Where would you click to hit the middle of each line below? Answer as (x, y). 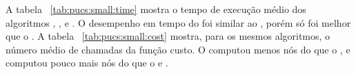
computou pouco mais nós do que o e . (87, 63)
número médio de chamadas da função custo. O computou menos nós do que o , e (178, 49)
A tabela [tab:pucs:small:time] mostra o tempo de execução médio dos (156, 9)
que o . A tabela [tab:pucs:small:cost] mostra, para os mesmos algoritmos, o (168, 36)
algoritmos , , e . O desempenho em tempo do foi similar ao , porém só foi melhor (178, 22)
